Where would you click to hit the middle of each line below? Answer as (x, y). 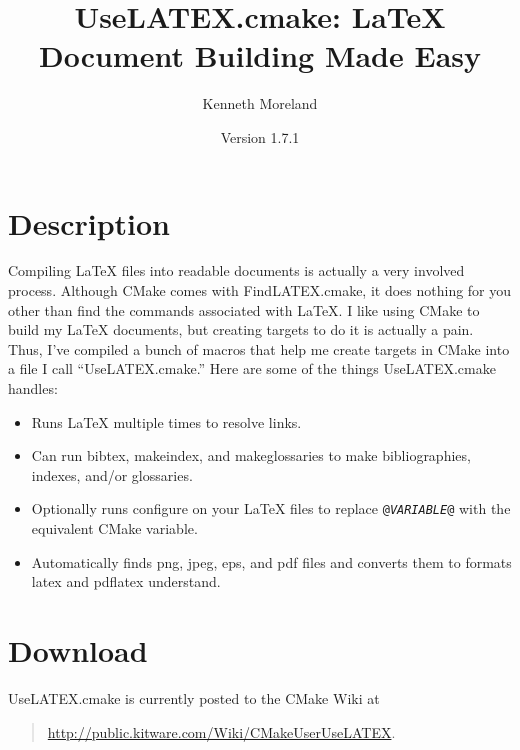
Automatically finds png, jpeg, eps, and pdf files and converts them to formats (271, 561)
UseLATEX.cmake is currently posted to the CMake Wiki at (194, 697)
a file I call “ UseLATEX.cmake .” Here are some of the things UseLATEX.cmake (252, 368)
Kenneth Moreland (260, 103)
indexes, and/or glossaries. (112, 474)
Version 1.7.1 (260, 136)
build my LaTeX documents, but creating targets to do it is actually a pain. (241, 329)
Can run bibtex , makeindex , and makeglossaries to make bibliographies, (251, 455)
